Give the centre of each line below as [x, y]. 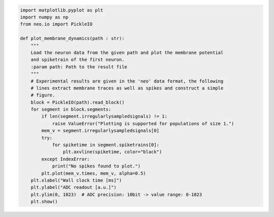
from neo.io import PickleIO [56, 24]
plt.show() [44, 202]
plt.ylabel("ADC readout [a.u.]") [74, 187]
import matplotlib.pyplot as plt [62, 10]
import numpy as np [44, 17]
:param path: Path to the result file [79, 67]
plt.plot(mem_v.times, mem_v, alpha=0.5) [94, 173]
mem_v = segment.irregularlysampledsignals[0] [100, 131]
